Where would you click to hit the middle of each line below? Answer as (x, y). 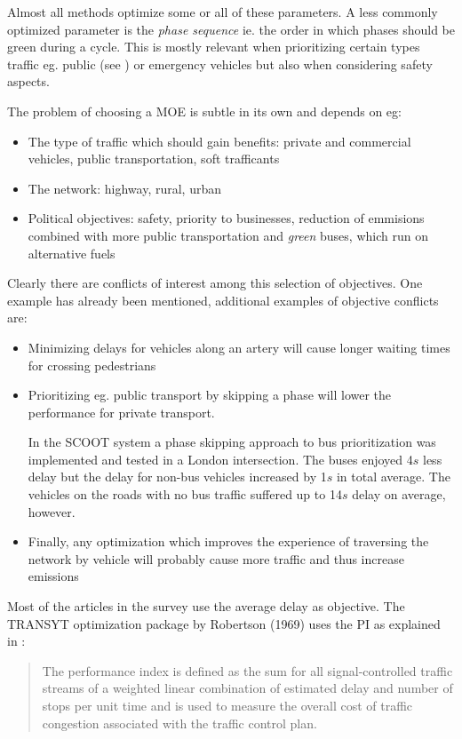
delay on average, (399, 494)
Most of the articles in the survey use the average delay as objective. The (206, 606)
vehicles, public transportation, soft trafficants (154, 159)
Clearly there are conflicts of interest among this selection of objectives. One (215, 283)
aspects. (28, 81)
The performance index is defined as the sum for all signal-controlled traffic (247, 670)
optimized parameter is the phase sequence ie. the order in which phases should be (231, 29)
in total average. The (393, 477)
